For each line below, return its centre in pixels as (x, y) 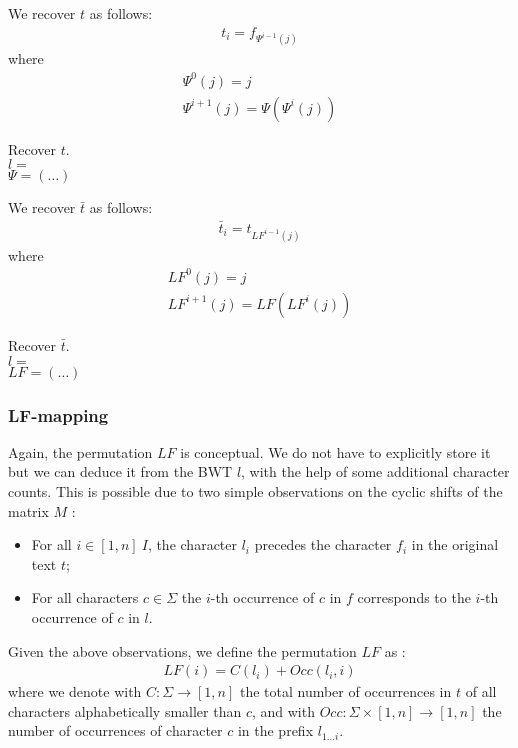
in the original (455, 544)
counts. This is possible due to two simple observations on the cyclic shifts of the (255, 491)
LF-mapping (58, 414)
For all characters (85, 597)
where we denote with (75, 691)
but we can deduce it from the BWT (120, 471)
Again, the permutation (80, 451)
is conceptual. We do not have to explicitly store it (335, 451)
